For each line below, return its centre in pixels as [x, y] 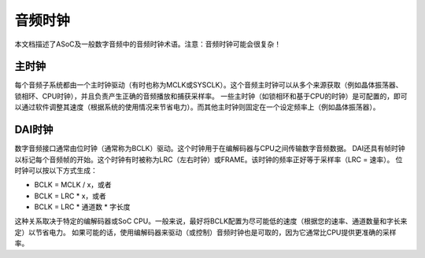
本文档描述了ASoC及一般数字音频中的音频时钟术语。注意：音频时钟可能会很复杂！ [148, 44]
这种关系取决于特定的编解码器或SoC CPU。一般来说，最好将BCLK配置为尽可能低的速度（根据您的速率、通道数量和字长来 [211, 221]
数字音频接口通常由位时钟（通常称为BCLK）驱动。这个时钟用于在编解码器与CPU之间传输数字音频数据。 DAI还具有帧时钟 [210, 149]
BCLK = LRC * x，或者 [70, 196]
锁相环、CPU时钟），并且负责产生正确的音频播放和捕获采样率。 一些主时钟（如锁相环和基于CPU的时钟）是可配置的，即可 [211, 96]
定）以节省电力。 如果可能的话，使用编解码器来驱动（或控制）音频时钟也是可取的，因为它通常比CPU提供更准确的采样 [205, 232]
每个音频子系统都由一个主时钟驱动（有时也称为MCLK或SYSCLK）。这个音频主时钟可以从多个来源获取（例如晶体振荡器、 [209, 85]
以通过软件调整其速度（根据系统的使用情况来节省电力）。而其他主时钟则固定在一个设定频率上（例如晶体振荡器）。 [197, 107]
